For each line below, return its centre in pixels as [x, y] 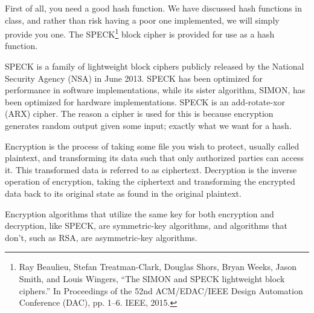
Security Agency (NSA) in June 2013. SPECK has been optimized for [134, 78]
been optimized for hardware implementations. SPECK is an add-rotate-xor [145, 101]
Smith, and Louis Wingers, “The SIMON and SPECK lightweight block [152, 278]
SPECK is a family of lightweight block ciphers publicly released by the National [155, 66]
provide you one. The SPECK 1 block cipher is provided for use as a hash [140, 33]
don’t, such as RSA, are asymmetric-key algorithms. [101, 237]
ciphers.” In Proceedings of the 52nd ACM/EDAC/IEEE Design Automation [161, 290]
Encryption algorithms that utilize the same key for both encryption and [139, 213]
